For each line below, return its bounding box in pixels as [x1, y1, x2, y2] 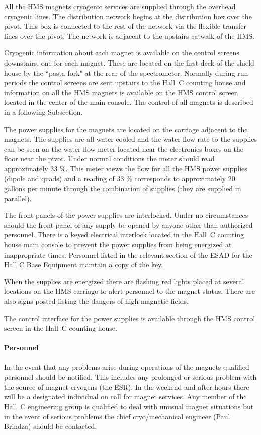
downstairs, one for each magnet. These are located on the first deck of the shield [4, 57, 254, 68]
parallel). [4, 193, 32, 203]
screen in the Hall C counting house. [4, 323, 117, 333]
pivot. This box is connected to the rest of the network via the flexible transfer [4, 21, 246, 31]
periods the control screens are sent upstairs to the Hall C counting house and [4, 77, 246, 88]
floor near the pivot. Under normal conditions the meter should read [4, 153, 215, 164]
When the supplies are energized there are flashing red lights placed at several [4, 276, 244, 286]
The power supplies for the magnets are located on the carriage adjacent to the [4, 123, 248, 134]
